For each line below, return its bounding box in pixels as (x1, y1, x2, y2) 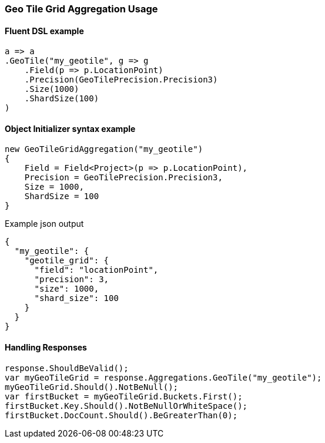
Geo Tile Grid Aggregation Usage (5, 3, 158, 15)
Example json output (5, 219, 84, 229)
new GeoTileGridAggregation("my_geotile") (5, 144, 203, 154)
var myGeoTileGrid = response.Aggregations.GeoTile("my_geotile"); (5, 372, 322, 382)
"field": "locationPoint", (34, 265, 159, 275)
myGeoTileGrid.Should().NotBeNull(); (5, 382, 179, 392)
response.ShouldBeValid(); (5, 363, 129, 373)
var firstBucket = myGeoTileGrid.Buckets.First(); (5, 391, 243, 401)
